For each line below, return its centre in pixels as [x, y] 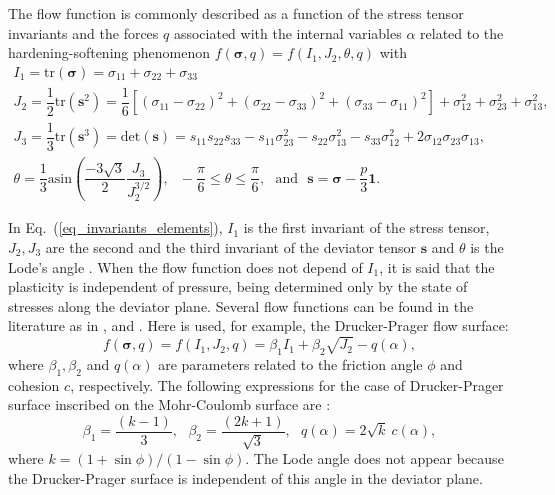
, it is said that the [437, 266]
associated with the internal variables [287, 32]
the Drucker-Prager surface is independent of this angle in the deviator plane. [245, 477]
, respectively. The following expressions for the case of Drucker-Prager [287, 384]
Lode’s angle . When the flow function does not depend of [185, 266]
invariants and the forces [83, 32]
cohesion [34, 384]
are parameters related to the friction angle [290, 363]
